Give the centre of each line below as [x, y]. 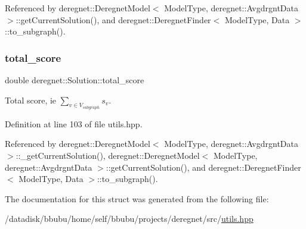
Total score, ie [31, 100]
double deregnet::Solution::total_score [75, 80]
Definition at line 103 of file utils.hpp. [74, 123]
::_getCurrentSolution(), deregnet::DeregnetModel [108, 155]
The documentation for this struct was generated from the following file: [137, 198]
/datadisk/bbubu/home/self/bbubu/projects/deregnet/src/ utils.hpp [129, 219]
